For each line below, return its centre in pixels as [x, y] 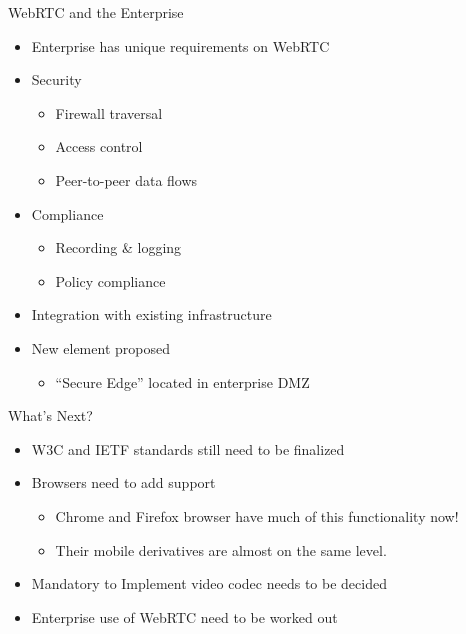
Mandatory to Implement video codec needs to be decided [209, 583]
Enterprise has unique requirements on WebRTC [180, 45]
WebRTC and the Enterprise [96, 12]
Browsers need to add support [123, 482]
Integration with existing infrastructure [151, 314]
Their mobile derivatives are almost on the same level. [221, 549]
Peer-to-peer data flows [126, 179]
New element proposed [100, 347]
